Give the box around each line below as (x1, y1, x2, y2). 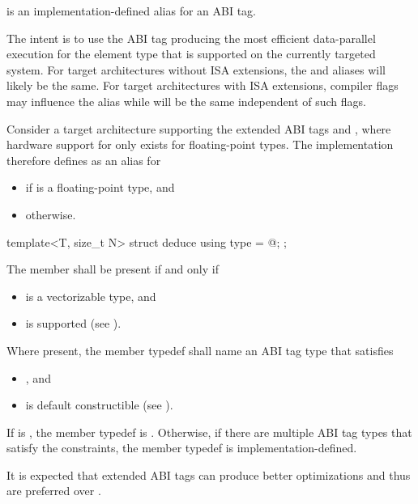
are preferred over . (6, 482, 101, 499)
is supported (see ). (25, 315, 122, 332)
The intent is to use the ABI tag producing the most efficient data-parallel (6, 29, 376, 46)
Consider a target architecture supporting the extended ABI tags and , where (6, 120, 391, 137)
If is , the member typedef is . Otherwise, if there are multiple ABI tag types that (6, 423, 412, 440)
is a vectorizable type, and (25, 287, 156, 304)
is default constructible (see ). (25, 396, 173, 413)
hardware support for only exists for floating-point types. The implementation (6, 136, 394, 153)
